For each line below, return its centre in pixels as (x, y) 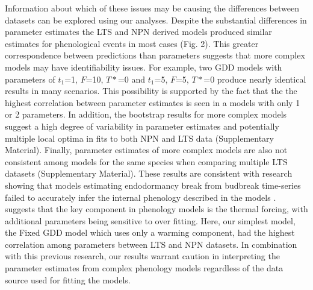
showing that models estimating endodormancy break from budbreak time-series (153, 185)
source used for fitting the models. (68, 279)
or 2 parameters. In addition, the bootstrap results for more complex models (146, 114)
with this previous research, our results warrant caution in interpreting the (142, 256)
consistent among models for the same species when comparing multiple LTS (146, 161)
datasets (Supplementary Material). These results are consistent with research (149, 173)
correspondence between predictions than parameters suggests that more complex (155, 55)
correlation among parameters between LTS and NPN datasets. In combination (151, 244)
